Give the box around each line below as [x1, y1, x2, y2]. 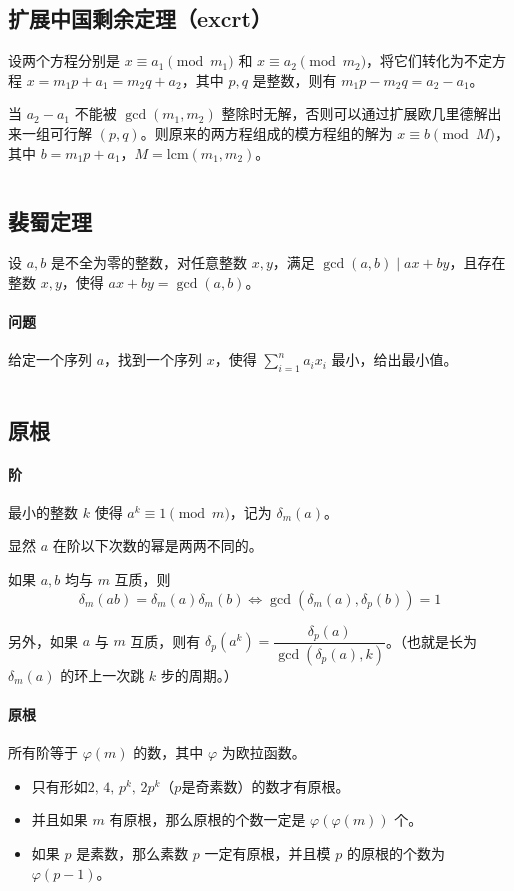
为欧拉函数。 [221, 742, 306, 763]
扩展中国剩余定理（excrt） [8, 3, 272, 34]
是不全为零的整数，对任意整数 [50, 252, 247, 273]
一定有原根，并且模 [204, 843, 331, 864]
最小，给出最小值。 [331, 349, 458, 370]
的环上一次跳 [60, 664, 145, 685]
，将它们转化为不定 [366, 50, 493, 71]
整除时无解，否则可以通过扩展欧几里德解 [221, 103, 488, 124]
